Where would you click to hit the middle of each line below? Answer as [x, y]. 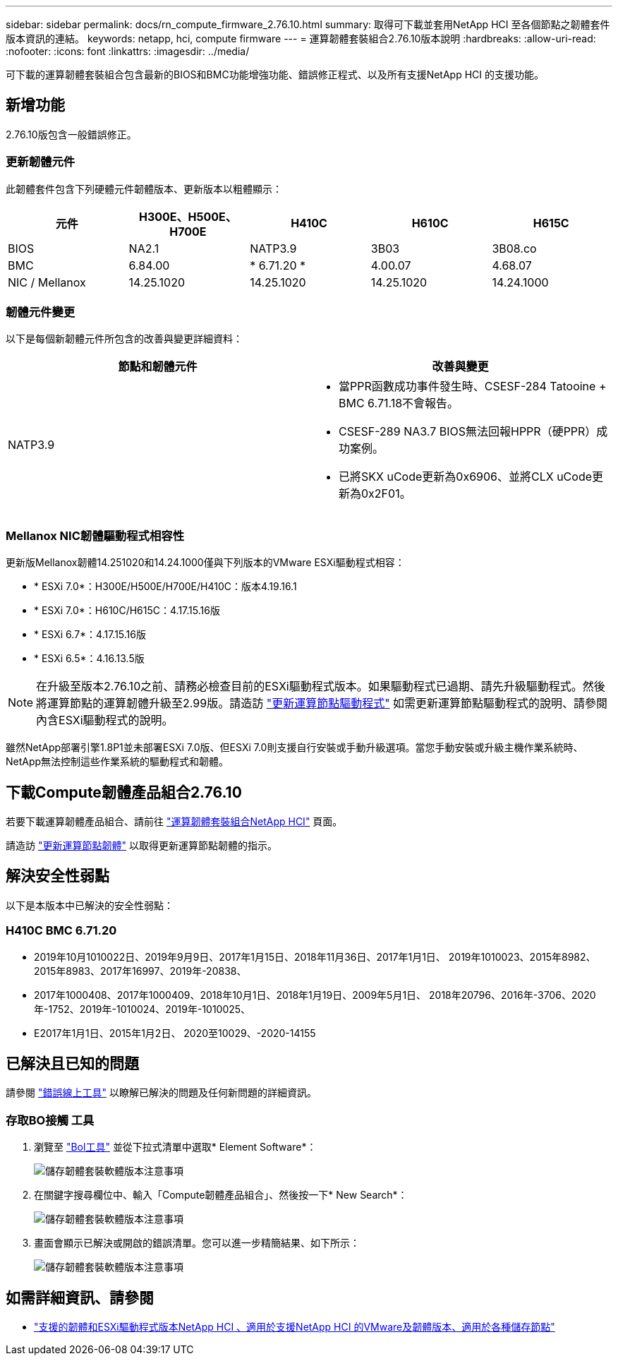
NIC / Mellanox [47, 282]
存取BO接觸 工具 [50, 1120]
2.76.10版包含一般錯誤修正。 [71, 134]
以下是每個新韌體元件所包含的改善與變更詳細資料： [124, 339]
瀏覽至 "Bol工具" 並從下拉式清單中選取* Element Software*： [175, 1147]
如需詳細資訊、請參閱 [80, 1297]
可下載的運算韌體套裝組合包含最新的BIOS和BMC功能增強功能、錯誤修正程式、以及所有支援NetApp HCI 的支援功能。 [275, 74]
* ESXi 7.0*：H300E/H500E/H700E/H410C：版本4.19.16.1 [165, 587]
